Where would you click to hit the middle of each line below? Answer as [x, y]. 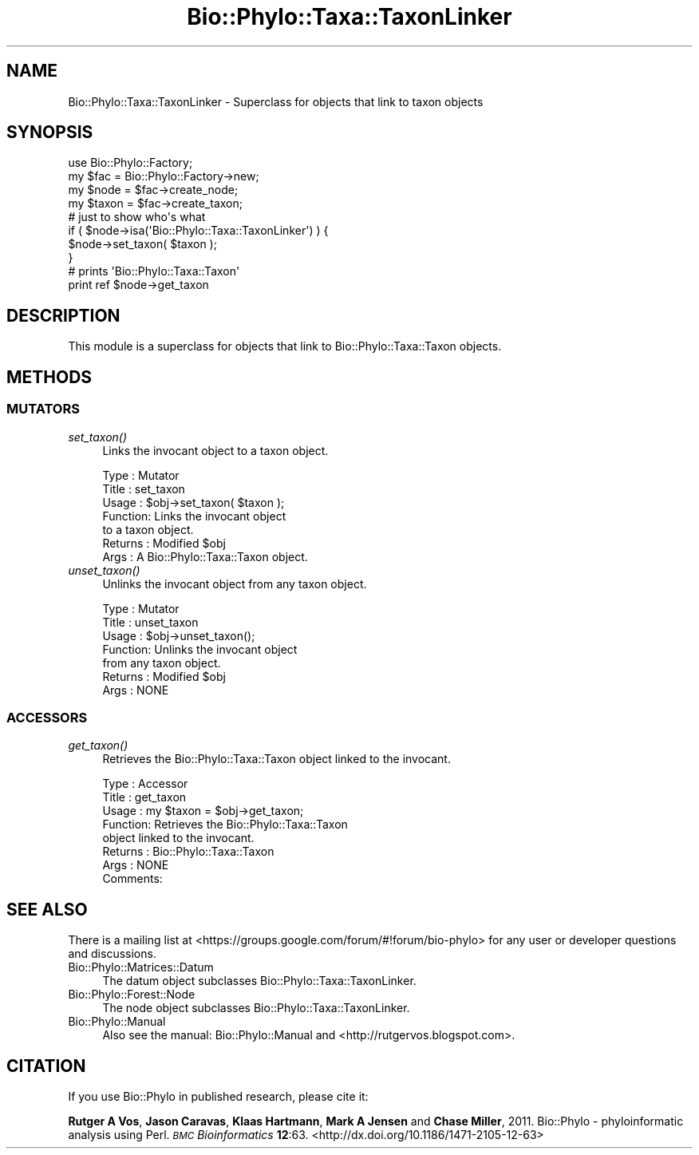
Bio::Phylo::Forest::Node [132, 995]
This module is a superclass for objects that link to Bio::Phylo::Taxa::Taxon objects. [285, 346]
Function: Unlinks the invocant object [200, 649]
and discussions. [112, 954]
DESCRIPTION [63, 315]
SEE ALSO [47, 909]
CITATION [46, 1066]
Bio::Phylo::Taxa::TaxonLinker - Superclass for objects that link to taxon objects [276, 101]
